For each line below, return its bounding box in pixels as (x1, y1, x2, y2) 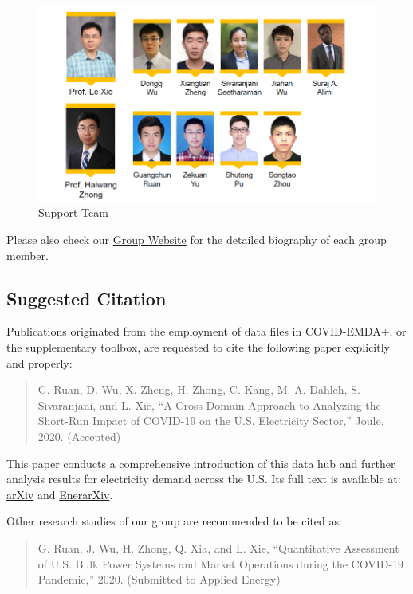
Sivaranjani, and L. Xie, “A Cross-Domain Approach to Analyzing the (37, 396, 381, 413)
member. (6, 246, 49, 263)
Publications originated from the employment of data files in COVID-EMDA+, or (6, 323, 407, 340)
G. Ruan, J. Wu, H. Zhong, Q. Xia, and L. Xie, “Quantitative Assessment (37, 539, 399, 556)
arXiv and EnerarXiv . (6, 486, 113, 502)
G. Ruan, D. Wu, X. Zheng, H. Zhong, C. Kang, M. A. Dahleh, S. (37, 381, 360, 398)
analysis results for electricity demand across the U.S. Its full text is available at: (6, 470, 401, 487)
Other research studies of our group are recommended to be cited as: (6, 513, 342, 529)
